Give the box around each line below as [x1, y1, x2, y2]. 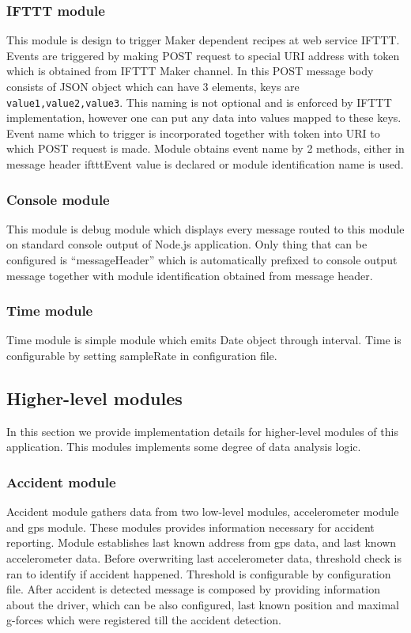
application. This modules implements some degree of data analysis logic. [6, 438, 361, 455]
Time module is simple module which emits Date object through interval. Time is [6, 332, 402, 348]
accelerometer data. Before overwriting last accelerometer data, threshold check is [6, 550, 402, 567]
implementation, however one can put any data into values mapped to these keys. [6, 109, 402, 126]
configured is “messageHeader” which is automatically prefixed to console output [6, 252, 398, 268]
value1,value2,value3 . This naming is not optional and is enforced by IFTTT [6, 93, 392, 110]
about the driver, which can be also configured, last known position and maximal [6, 596, 399, 612]
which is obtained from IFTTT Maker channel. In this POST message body [6, 63, 374, 79]
